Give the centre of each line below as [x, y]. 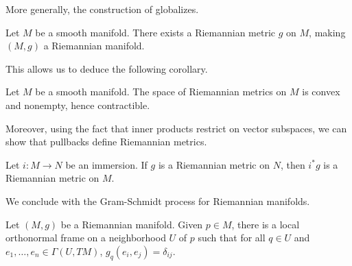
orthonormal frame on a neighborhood [86, 238]
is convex [321, 92]
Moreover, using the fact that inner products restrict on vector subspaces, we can [176, 128]
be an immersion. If [106, 164]
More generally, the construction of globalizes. [102, 9]
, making [327, 32]
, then [293, 164]
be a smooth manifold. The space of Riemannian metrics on [161, 92]
